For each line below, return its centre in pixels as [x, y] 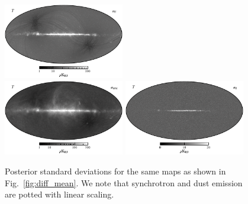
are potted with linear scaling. [59, 194]
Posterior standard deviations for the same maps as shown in [115, 171]
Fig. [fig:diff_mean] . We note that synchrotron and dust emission [124, 182]
